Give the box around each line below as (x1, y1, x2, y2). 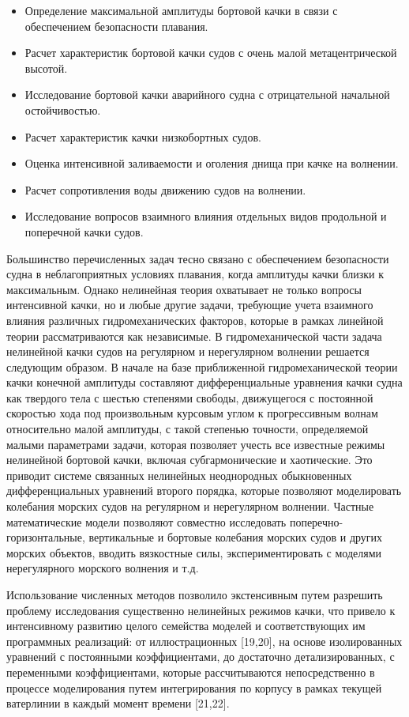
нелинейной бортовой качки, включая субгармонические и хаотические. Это (6, 451, 373, 468)
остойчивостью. (24, 101, 101, 118)
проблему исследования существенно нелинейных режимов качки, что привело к (6, 602, 396, 618)
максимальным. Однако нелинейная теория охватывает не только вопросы (6, 281, 362, 297)
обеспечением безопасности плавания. (24, 17, 208, 34)
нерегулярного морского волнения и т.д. (6, 560, 199, 576)
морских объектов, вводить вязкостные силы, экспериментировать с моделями (6, 544, 382, 560)
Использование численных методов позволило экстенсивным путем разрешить (6, 587, 383, 602)
